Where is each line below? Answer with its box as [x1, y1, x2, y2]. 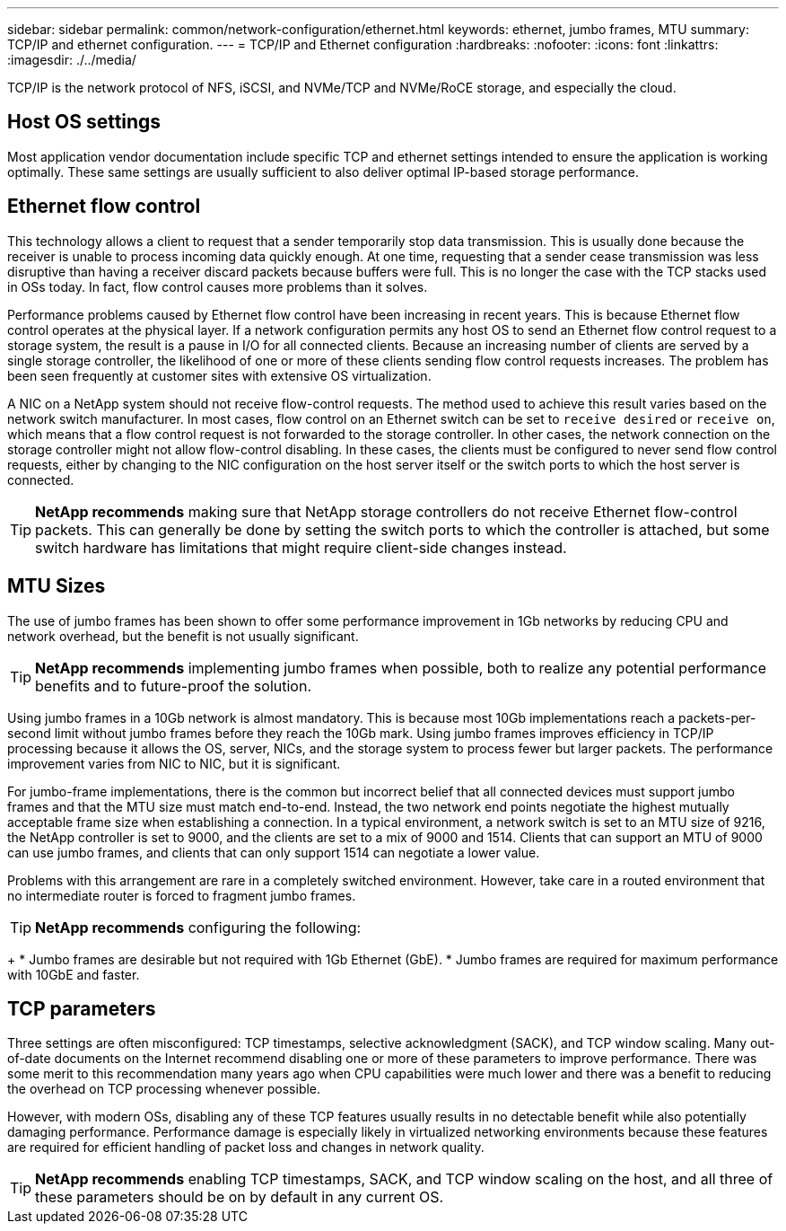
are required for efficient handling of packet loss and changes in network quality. [7, 1139, 485, 1156]
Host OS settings [7, 110, 162, 134]
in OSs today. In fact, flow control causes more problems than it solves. [7, 278, 428, 295]
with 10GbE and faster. [7, 966, 140, 982]
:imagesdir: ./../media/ [7, 52, 136, 67]
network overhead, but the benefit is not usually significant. [7, 628, 359, 644]
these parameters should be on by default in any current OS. [35, 1188, 444, 1207]
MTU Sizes [7, 575, 106, 598]
